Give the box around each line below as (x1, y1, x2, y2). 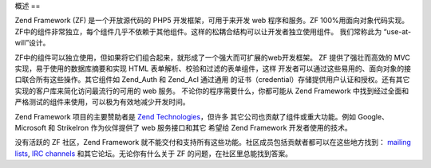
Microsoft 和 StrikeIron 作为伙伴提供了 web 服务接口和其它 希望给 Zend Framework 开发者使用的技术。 (14, 123, 353, 132)
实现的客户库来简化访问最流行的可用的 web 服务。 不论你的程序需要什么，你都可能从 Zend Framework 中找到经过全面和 (14, 86, 409, 96)
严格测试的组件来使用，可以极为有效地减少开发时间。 (14, 97, 190, 107)
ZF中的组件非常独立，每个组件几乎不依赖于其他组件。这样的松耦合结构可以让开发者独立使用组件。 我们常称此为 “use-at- (14, 26, 411, 36)
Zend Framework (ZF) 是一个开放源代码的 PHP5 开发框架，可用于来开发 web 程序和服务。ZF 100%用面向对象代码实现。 (14, 16, 409, 25)
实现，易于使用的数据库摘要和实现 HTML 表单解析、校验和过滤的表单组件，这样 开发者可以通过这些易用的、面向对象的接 (14, 64, 411, 73)
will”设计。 (14, 38, 50, 48)
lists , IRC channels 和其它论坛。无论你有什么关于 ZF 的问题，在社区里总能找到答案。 (14, 148, 293, 158)
